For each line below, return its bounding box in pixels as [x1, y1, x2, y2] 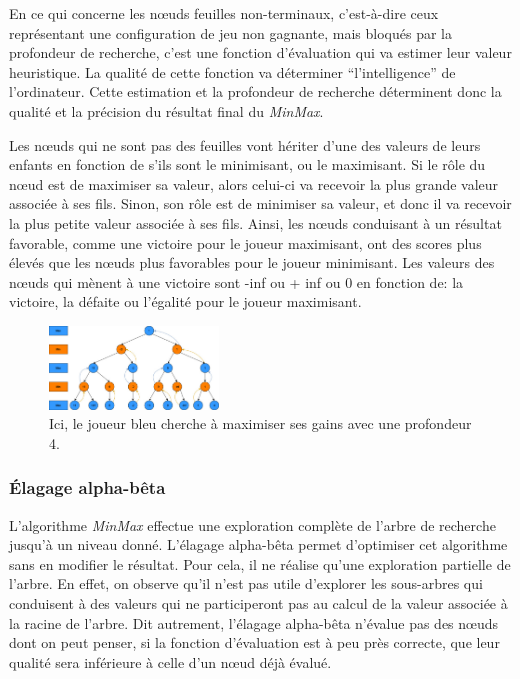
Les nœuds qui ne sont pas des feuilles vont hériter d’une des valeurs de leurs [9, 134, 481, 155]
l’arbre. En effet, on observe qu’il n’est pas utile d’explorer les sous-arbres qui [9, 573, 483, 594]
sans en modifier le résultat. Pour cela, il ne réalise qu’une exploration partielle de [9, 553, 511, 574]
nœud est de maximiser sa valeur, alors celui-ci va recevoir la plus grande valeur [9, 173, 499, 194]
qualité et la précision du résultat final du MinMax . [9, 100, 324, 121]
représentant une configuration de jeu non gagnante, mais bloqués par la [9, 22, 452, 43]
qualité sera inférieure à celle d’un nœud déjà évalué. [9, 651, 332, 672]
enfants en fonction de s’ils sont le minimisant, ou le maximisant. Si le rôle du [9, 154, 486, 175]
